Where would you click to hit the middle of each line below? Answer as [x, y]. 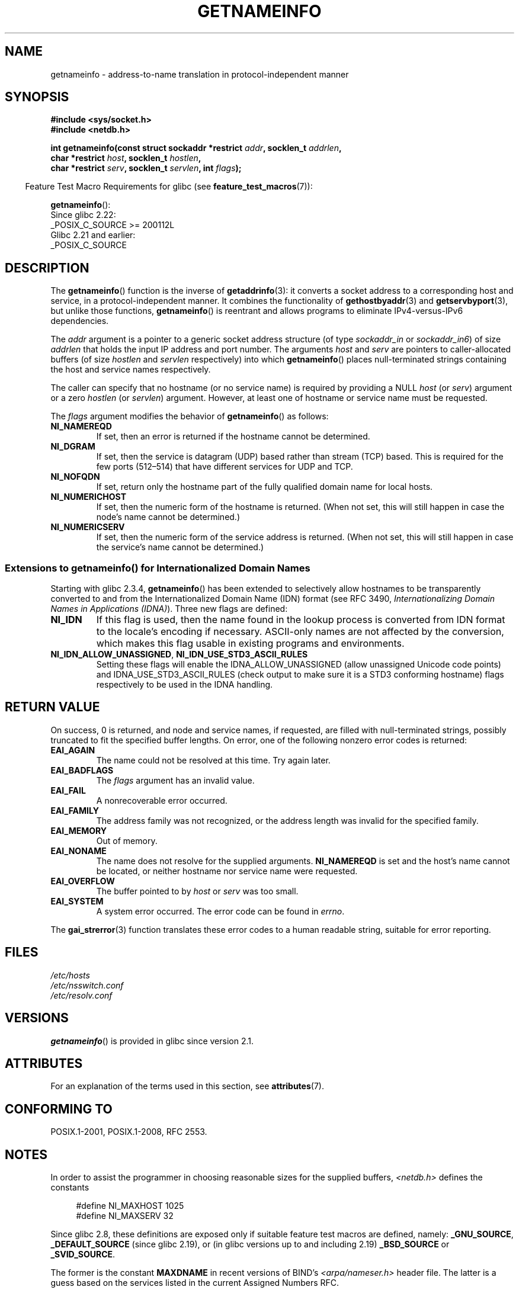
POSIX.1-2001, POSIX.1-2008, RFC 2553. [129, 1132]
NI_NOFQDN [75, 477]
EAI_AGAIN [73, 750]
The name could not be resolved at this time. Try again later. [213, 760]
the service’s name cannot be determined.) [180, 547]
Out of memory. [127, 840]
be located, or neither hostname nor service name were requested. [227, 871]
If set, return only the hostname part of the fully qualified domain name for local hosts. [265, 487]
